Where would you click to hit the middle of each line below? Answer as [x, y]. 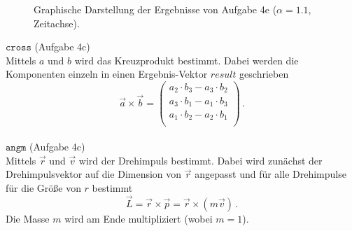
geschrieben [264, 74]
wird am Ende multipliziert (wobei [139, 218]
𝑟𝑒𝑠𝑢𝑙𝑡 [223, 75]
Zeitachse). [57, 23]
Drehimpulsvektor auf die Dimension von [94, 174]
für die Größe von [43, 187]
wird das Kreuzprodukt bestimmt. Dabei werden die [186, 60]
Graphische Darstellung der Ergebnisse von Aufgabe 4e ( [155, 9]
